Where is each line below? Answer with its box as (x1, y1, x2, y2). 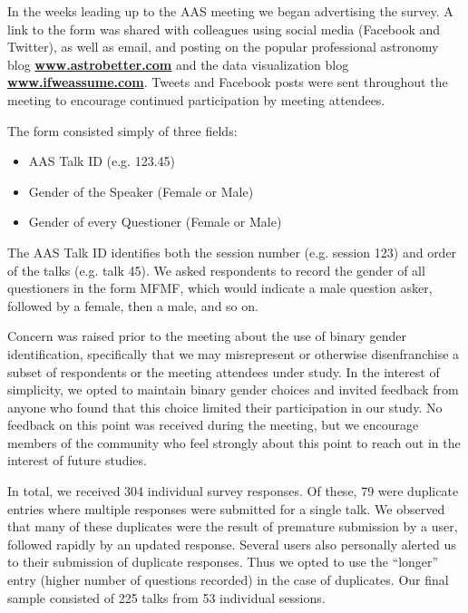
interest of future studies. (7, 451, 147, 470)
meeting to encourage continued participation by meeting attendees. (7, 90, 385, 109)
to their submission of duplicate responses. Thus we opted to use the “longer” (7, 552, 439, 571)
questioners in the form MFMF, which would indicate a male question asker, (7, 278, 433, 297)
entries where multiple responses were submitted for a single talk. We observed (7, 499, 445, 518)
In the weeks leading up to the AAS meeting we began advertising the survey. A (7, 2, 453, 20)
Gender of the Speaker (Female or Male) (28, 181, 254, 200)
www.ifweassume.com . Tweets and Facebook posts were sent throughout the (7, 73, 448, 92)
